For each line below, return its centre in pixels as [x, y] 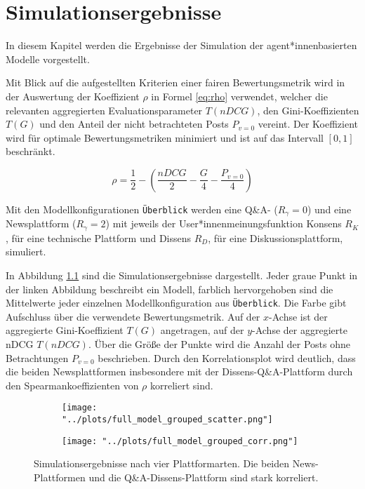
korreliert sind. [182, 385]
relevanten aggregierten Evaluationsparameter [104, 110]
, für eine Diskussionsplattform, [276, 237]
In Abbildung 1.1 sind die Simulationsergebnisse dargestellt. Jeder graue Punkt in [182, 275]
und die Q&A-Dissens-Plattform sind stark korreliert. [204, 477]
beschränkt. [31, 151]
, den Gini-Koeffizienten [308, 110]
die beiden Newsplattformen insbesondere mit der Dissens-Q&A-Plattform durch [179, 371]
